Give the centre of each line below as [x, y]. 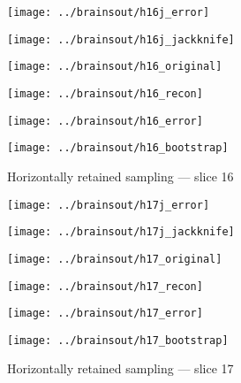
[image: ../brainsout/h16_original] [115, 67]
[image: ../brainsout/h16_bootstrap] [118, 148]
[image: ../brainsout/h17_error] [105, 314]
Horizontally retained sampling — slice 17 [120, 368]
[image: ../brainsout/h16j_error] [109, 12]
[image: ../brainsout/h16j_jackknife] [121, 39]
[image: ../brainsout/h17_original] [115, 259]
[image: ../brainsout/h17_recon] [105, 286]
